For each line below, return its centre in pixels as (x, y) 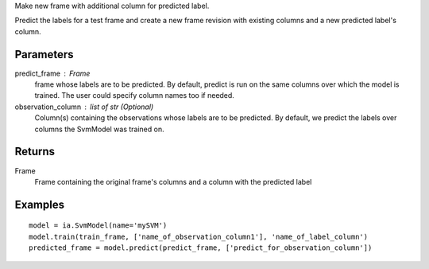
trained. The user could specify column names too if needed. (134, 96)
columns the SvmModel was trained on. (99, 129)
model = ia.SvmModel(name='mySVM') (98, 226)
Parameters (44, 55)
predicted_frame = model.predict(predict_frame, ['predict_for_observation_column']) (201, 248)
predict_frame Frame (52, 73)
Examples (40, 204)
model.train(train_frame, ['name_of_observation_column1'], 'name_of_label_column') (199, 236)
